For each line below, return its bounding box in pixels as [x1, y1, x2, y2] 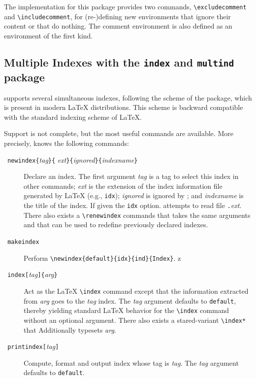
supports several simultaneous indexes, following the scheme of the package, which [4, 92, 252, 103]
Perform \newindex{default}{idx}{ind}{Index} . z [24, 252, 181, 263]
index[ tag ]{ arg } [7, 269, 58, 279]
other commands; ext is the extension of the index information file [24, 180, 223, 191]
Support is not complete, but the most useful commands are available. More [4, 128, 233, 138]
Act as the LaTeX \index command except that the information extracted [24, 286, 249, 296]
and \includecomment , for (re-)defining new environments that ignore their [4, 11, 231, 21]
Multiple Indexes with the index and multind [4, 54, 234, 69]
